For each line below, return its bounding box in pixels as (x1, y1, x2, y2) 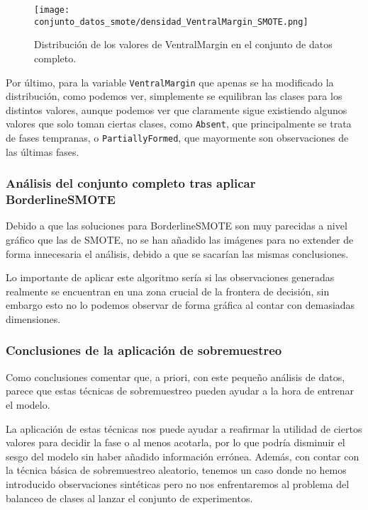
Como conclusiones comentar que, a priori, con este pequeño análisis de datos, (6, 369, 345, 384)
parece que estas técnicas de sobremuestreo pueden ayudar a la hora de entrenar (6, 383, 354, 398)
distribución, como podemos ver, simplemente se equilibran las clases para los (6, 89, 342, 103)
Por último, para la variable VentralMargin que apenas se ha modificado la (6, 74, 334, 89)
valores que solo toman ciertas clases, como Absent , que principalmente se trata (6, 116, 352, 131)
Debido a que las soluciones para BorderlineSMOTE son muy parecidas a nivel (6, 218, 347, 233)
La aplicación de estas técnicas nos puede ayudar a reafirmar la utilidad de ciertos (6, 421, 362, 436)
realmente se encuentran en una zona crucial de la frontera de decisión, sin (6, 283, 330, 298)
